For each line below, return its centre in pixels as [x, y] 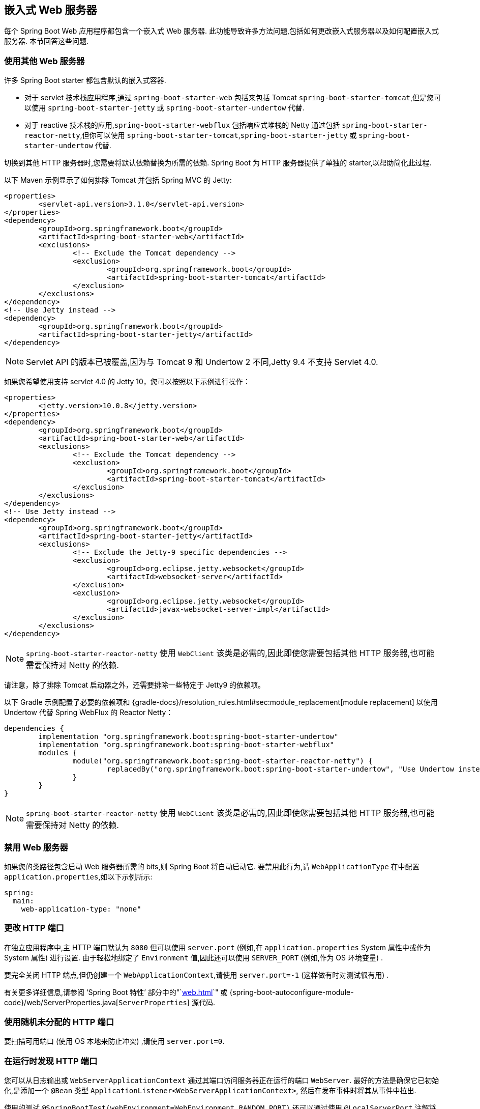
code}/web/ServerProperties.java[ [61, 1002]
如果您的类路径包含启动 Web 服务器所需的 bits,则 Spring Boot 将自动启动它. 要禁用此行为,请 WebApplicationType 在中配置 [212, 866]
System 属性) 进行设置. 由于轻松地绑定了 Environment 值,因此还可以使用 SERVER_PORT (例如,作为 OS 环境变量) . [194, 957]
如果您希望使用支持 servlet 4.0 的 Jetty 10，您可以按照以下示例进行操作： [127, 382]
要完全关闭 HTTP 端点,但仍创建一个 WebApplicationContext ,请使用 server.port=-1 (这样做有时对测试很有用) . [197, 975]
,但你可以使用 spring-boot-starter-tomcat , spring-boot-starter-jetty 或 [218, 135]
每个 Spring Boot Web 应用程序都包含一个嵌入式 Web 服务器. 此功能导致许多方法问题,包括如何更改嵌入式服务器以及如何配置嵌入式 [222, 31]
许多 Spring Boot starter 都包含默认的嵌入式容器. [85, 80]
